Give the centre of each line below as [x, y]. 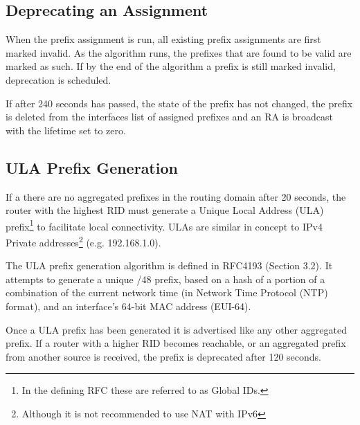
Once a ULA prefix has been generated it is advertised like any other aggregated [176, 329]
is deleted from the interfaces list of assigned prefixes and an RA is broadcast [170, 117]
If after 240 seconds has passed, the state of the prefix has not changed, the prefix [179, 103]
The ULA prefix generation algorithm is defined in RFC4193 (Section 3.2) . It [169, 265]
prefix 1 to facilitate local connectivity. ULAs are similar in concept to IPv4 [164, 225]
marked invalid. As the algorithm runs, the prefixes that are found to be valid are [179, 52]
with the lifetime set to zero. [66, 130]
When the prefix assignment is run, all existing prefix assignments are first [163, 39]
